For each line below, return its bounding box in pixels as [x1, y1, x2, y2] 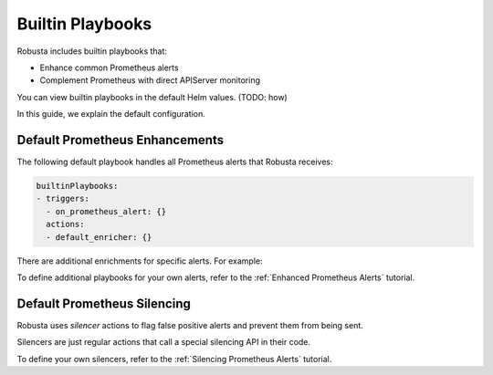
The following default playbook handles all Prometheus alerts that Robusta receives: [16, 156, 333, 168]
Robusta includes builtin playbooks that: [16, 46, 168, 57]
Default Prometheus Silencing [16, 296, 191, 311]
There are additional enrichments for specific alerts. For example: [16, 255, 264, 266]
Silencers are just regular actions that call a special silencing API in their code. [16, 337, 310, 348]
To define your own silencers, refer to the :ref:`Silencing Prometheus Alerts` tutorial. [16, 353, 332, 364]
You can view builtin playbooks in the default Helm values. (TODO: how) [16, 91, 288, 102]
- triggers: [36, 193, 90, 204]
